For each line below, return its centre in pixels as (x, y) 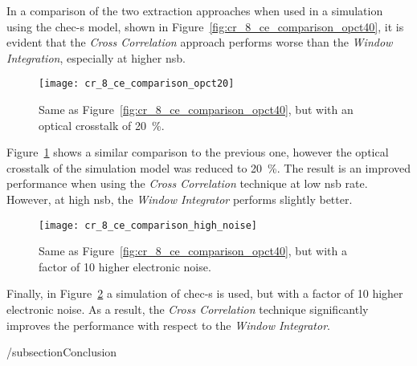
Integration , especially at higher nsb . (96, 57)
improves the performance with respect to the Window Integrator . (168, 325)
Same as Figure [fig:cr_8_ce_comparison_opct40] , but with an (196, 110)
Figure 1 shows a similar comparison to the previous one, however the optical (198, 152)
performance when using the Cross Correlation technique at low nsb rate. (187, 183)
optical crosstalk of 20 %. (102, 125)
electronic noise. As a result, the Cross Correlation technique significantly (188, 309)
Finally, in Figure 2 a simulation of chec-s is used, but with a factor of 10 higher (205, 293)
